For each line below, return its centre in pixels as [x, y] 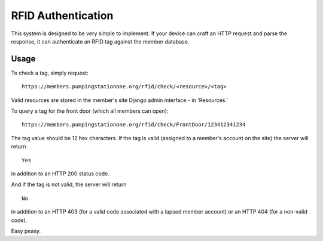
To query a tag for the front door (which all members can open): [90, 111]
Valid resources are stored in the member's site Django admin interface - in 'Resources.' [120, 100]
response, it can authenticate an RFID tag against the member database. [100, 41]
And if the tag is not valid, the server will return [69, 184]
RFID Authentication [62, 16]
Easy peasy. [26, 231]
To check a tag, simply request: [50, 73]
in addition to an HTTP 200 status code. [60, 174]
